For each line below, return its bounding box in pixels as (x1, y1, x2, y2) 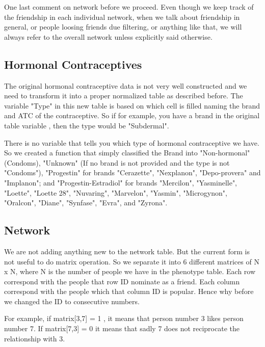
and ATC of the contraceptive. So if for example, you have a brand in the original (4, 110, 260, 121)
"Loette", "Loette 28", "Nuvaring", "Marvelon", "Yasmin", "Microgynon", (4, 187, 227, 198)
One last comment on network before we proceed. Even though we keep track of (4, 2, 254, 12)
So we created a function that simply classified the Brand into (4, 147, 198, 158)
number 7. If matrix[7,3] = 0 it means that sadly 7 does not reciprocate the (4, 323, 240, 334)
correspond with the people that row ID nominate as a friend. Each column (4, 276, 240, 286)
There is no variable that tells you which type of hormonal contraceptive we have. (4, 137, 259, 148)
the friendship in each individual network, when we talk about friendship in (4, 11, 240, 22)
